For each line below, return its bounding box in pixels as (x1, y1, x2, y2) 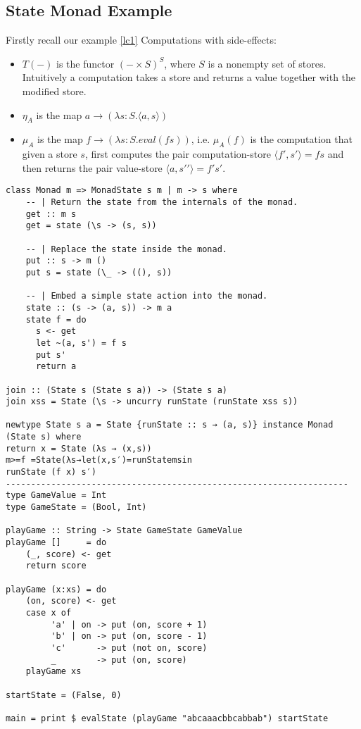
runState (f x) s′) (6, 467, 96, 478)
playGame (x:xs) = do (6, 584, 107, 594)
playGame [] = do (6, 537, 107, 548)
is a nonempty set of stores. (208, 56, 327, 70)
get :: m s (25, 208, 77, 219)
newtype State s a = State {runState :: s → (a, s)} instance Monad (6, 420, 334, 430)
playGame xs (25, 666, 82, 677)
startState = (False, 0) (6, 690, 122, 700)
